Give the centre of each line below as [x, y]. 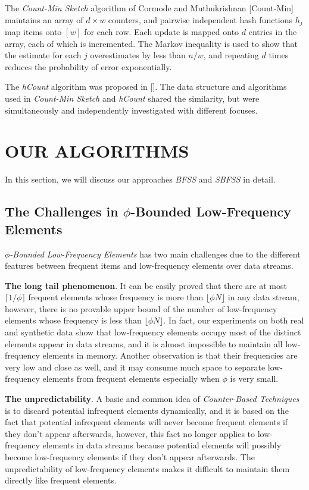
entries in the [273, 32]
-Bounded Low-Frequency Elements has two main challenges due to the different [155, 254]
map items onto [33, 32]
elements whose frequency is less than [73, 320]
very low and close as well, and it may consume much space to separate [135, 367]
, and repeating [231, 55]
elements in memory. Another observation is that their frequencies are [170, 355]
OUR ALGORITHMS [97, 151]
